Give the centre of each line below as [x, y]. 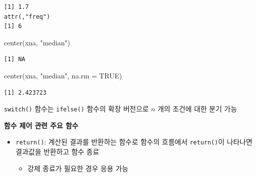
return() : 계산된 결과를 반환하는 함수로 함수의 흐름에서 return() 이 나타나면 [134, 142]
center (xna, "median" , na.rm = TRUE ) [63, 75]
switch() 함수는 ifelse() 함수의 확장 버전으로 [77, 109]
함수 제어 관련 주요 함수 [41, 125]
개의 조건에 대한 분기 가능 [197, 109]
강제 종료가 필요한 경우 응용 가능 [78, 168]
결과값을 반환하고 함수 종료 [57, 152]
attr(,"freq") [27, 17]
